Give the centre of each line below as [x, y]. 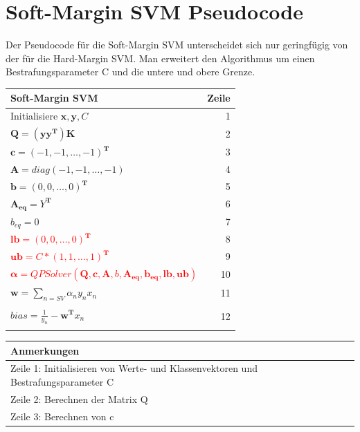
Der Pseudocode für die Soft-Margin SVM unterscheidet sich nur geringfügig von [177, 45]
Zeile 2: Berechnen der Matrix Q [79, 398]
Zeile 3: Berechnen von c [62, 416]
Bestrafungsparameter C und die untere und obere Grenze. [130, 72]
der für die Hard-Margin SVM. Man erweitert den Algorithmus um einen [160, 58]
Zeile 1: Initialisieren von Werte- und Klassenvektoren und [134, 368]
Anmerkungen [45, 350]
